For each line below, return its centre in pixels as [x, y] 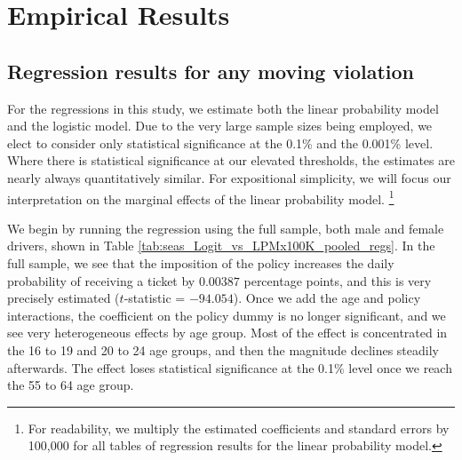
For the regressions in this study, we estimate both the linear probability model [223, 108]
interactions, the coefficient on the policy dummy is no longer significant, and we [227, 315]
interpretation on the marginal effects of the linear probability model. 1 [201, 197]
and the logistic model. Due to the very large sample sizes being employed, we [220, 126]
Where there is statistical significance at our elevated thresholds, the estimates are [231, 160]
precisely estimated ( [64, 298]
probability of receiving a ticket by [101, 280]
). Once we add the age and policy [327, 298]
